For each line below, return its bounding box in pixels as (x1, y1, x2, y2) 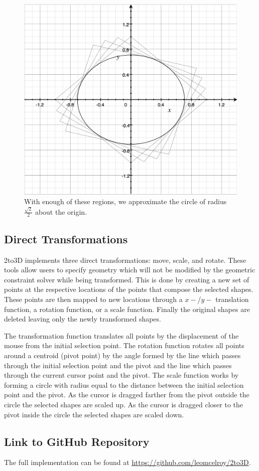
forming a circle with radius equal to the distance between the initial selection (4, 379, 244, 390)
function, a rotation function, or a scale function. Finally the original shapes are (4, 303, 250, 314)
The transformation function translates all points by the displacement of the (4, 330, 239, 341)
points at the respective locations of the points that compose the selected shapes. (4, 284, 253, 294)
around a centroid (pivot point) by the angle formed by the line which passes (4, 350, 241, 360)
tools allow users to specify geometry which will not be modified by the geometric (4, 264, 255, 275)
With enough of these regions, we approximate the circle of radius (24, 196, 227, 207)
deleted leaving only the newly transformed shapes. (4, 313, 161, 324)
